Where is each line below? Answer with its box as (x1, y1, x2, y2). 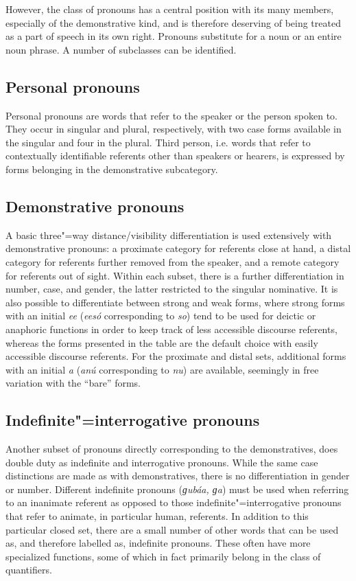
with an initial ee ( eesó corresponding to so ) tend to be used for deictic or (5, 308, 316, 323)
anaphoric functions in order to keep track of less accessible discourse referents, (5, 321, 337, 336)
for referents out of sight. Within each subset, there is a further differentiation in (5, 268, 344, 282)
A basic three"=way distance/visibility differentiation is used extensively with (5, 227, 332, 242)
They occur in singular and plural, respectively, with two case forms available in (5, 122, 342, 136)
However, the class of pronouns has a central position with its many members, (5, 2, 334, 16)
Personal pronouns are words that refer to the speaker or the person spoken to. (5, 108, 338, 122)
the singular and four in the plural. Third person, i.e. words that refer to (5, 135, 311, 149)
